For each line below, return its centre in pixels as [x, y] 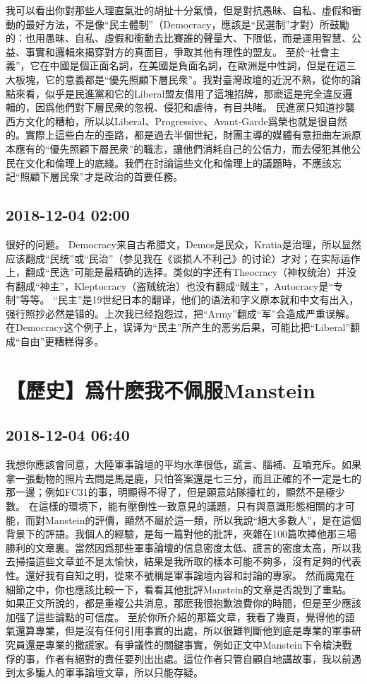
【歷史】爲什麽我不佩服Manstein [161, 389]
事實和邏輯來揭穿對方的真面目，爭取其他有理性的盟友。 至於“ [168, 51]
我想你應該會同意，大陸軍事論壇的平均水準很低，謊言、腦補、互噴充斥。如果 [183, 464]
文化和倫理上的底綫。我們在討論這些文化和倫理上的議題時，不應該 [178, 162]
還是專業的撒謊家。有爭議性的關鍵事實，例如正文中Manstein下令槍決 [183, 644]
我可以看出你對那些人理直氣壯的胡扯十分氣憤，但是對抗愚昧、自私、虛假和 [179, 10]
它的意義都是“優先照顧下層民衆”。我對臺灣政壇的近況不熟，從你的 [198, 79]
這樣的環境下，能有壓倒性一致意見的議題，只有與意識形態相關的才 [192, 506]
